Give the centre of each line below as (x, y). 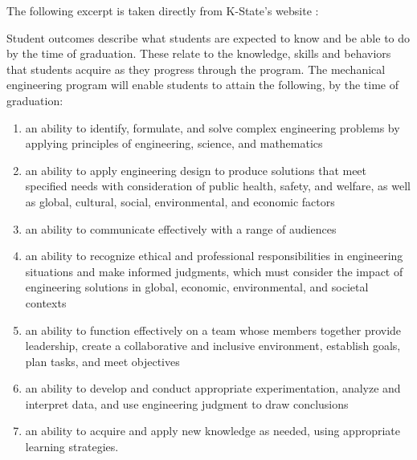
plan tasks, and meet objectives (102, 361)
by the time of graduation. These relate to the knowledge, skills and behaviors (199, 53)
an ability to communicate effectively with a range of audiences (181, 228)
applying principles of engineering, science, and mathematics (174, 143)
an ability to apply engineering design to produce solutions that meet (196, 170)
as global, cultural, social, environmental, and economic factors (180, 201)
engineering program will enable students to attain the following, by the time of (202, 85)
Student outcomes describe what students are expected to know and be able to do (208, 37)
